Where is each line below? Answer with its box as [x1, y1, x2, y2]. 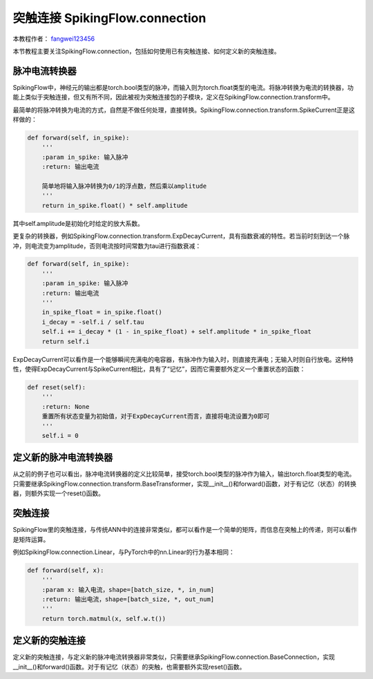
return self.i [41, 337, 90, 345]
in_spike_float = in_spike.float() [41, 308, 162, 316]
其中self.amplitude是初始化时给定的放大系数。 [12, 219, 144, 227]
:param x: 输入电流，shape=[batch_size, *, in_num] [41, 586, 215, 593]
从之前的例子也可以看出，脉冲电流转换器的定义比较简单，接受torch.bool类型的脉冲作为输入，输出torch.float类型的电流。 [12, 470, 356, 478]
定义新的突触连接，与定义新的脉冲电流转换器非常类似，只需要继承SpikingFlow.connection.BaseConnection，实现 [12, 653, 335, 661]
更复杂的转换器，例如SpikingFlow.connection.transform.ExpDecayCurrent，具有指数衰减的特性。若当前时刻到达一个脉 [12, 232, 350, 240]
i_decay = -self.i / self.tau [41, 318, 144, 326]
